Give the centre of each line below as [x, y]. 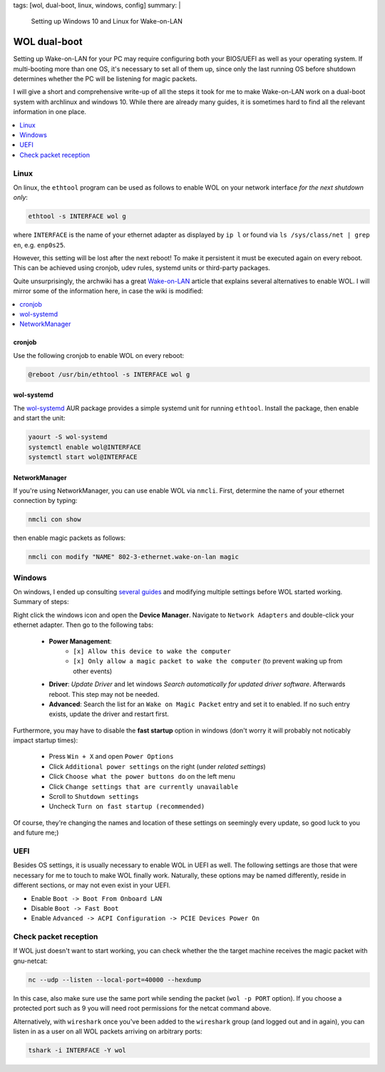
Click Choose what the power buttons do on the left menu [142, 777]
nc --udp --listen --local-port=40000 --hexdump [115, 980]
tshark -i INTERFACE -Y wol [77, 1050]
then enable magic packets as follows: [70, 538]
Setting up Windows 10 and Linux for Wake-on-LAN [107, 21]
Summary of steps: [41, 602]
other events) [93, 671]
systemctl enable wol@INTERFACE [85, 447]
